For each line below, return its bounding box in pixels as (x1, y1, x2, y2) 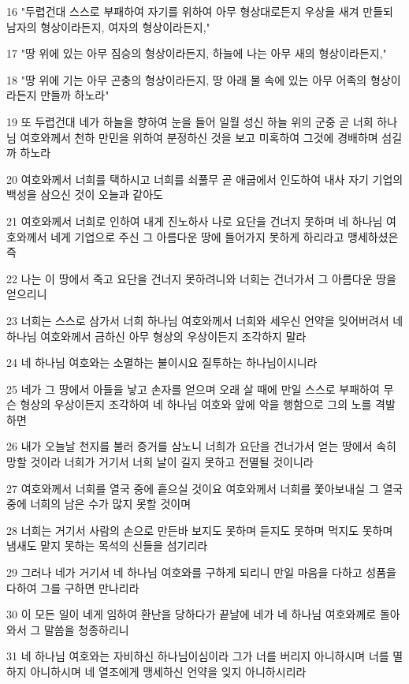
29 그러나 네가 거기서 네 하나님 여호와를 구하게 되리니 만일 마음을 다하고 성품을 (6, 564, 396, 581)
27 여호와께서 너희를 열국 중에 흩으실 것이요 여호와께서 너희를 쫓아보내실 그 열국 (6, 480, 403, 496)
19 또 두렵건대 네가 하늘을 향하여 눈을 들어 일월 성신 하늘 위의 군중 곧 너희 (6, 113, 374, 129)
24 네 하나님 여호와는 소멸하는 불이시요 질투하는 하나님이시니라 (6, 354, 318, 371)
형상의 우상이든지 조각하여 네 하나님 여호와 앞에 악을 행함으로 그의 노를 (20, 396, 372, 413)
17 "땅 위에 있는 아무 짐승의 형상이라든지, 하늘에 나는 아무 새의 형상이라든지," (6, 45, 387, 62)
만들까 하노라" (40, 87, 110, 103)
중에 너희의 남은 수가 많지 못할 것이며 (6, 495, 191, 512)
